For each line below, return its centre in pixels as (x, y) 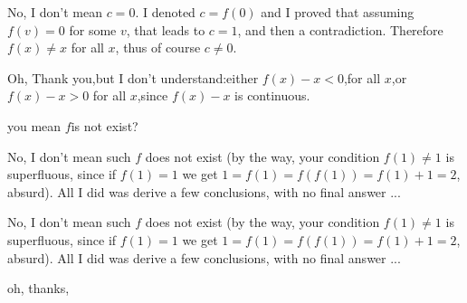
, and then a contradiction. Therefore (340, 29)
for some (93, 29)
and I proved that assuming (338, 12)
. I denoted (165, 12)
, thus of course (158, 47)
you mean (34, 125)
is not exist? (105, 125)
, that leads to (166, 29)
